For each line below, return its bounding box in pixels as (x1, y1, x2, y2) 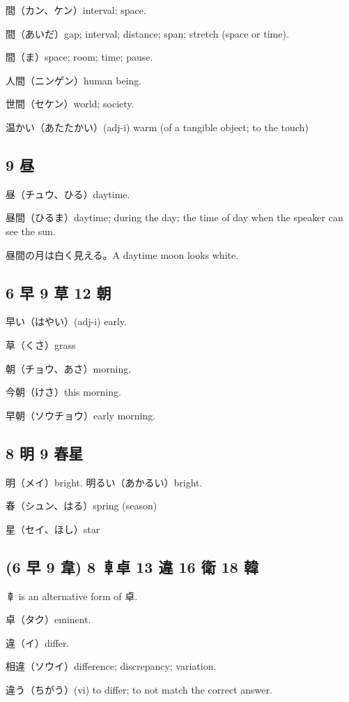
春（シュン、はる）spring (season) (6, 498, 157, 513)
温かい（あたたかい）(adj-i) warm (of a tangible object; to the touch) (6, 119, 309, 134)
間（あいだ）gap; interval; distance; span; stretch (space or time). (6, 26, 289, 40)
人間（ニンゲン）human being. (6, 73, 142, 87)
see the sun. (6, 223, 56, 238)
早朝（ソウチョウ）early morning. (6, 408, 156, 422)
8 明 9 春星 (6, 442, 84, 463)
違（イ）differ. (6, 635, 70, 650)
